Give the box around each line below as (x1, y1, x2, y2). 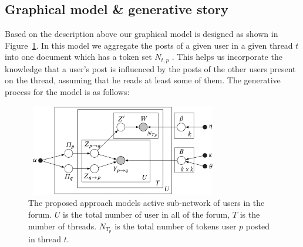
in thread (28, 233, 62, 245)
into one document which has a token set (5, 50, 152, 63)
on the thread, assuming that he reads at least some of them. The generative (5, 74, 281, 86)
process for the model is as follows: (5, 86, 130, 98)
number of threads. (28, 219, 97, 232)
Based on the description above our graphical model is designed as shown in (5, 28, 278, 40)
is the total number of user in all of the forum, (63, 208, 230, 220)
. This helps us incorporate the (171, 50, 282, 63)
